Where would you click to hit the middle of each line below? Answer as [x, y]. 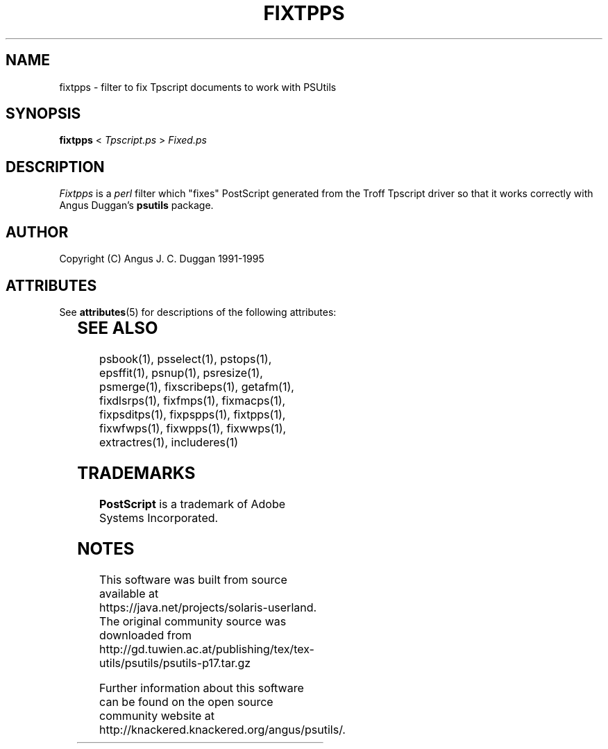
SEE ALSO [118, 328]
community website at [157, 715]
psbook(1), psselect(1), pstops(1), [186, 359]
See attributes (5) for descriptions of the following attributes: [198, 312]
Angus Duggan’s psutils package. [136, 205]
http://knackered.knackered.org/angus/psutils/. [222, 729]
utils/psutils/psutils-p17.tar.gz [175, 663]
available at [129, 593]
